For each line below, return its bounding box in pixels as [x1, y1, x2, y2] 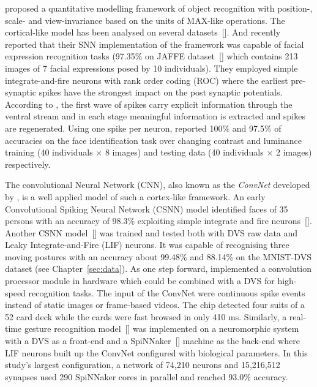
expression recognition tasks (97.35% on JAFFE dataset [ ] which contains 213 [5, 50, 298, 62]
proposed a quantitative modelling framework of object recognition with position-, [5, 2, 313, 14]
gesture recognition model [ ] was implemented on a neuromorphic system [24, 322, 299, 335]
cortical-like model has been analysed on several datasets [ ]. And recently [5, 26, 281, 39]
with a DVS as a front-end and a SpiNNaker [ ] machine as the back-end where [5, 334, 300, 347]
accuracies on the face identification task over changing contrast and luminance [5, 133, 302, 146]
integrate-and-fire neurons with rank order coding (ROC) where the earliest [5, 73, 288, 86]
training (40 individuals [5, 146, 93, 159]
